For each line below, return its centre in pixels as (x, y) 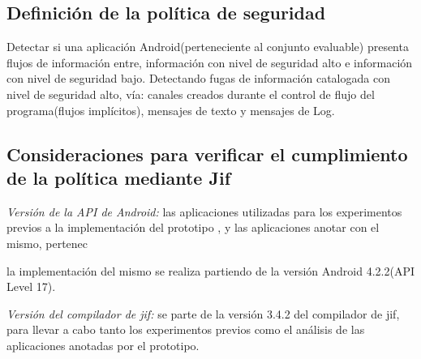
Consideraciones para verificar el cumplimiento (207, 154)
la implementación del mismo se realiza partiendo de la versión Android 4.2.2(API (211, 270)
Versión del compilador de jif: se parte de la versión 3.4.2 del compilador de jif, (203, 313)
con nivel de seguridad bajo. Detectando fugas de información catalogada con (198, 78)
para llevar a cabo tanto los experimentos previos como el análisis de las (186, 329)
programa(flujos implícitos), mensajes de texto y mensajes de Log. (171, 110)
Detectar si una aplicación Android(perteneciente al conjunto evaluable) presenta (208, 47)
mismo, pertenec (47, 243)
